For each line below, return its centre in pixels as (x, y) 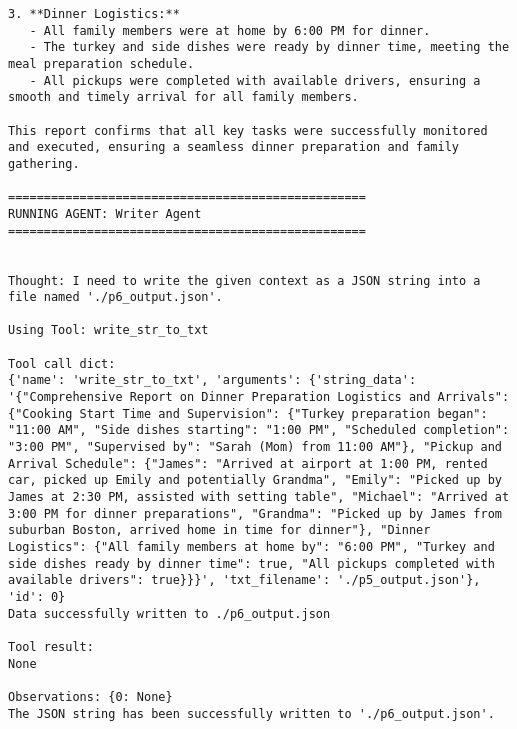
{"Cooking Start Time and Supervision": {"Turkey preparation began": (248, 413)
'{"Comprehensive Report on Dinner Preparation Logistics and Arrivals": (259, 397)
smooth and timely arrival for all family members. (183, 97)
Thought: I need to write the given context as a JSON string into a (244, 280)
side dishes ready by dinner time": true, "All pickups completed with (251, 563)
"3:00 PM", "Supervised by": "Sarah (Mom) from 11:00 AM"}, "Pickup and (255, 447)
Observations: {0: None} (90, 696)
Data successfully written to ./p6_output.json (169, 613)
